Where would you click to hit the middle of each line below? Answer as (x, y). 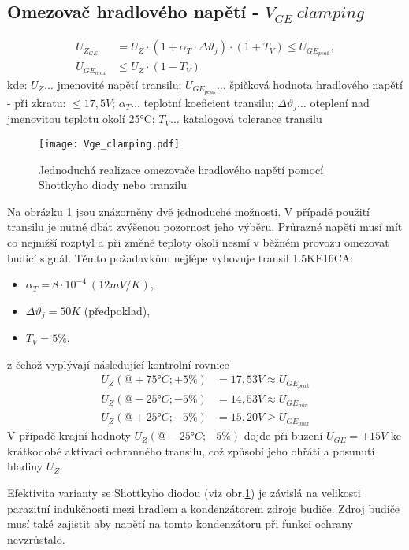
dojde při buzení (283, 435)
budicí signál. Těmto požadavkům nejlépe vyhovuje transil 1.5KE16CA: (180, 257)
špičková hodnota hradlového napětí (316, 84)
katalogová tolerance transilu (253, 119)
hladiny (25, 466)
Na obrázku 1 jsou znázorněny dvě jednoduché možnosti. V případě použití (188, 211)
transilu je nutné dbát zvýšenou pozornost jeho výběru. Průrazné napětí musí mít (205, 227)
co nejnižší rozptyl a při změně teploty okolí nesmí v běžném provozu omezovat (198, 242)
